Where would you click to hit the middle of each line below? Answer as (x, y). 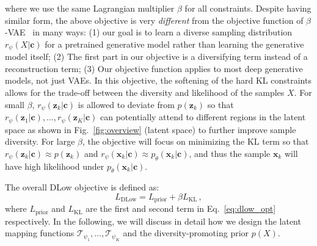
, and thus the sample (230, 153)
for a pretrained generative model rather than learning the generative (174, 44)
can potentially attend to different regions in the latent (203, 117)
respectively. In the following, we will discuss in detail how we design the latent (153, 221)
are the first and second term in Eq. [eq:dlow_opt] (181, 208)
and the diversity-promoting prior (186, 233)
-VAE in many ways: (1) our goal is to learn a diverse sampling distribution (149, 32)
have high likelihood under (55, 166)
